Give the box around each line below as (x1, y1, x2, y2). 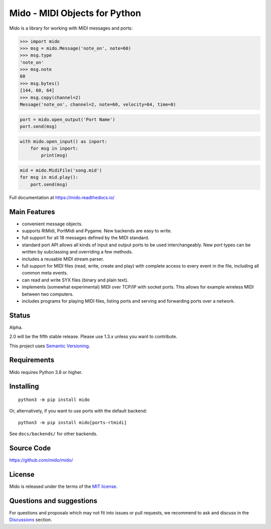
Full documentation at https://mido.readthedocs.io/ (9, 194, 115, 200)
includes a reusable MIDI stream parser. (22, 256, 104, 262)
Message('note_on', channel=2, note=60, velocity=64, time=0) (20, 102, 176, 107)
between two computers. (22, 291, 74, 297)
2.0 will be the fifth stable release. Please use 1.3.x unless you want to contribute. (9, 334, 178, 340)
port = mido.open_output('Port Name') (20, 116, 115, 122)
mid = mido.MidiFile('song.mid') (20, 167, 102, 173)
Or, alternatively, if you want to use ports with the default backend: (9, 408, 148, 414)
